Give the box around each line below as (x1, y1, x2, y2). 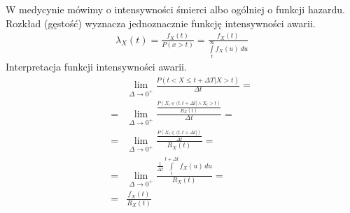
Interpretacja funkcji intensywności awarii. (6, 59, 187, 74)
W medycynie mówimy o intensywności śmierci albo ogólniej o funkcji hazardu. (6, 2, 345, 16)
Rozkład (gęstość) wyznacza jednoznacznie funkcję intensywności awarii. (6, 15, 316, 30)
